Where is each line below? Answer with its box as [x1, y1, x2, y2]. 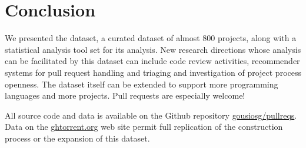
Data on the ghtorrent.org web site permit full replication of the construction [5, 120, 283, 133]
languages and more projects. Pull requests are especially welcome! [5, 89, 245, 102]
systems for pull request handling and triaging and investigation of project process [5, 66, 301, 78]
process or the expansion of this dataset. [5, 132, 150, 144]
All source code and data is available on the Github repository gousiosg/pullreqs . [5, 109, 297, 121]
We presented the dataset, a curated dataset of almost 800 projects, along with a [5, 32, 297, 44]
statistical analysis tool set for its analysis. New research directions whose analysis [5, 43, 301, 55]
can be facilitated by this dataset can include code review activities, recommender [5, 55, 300, 67]
